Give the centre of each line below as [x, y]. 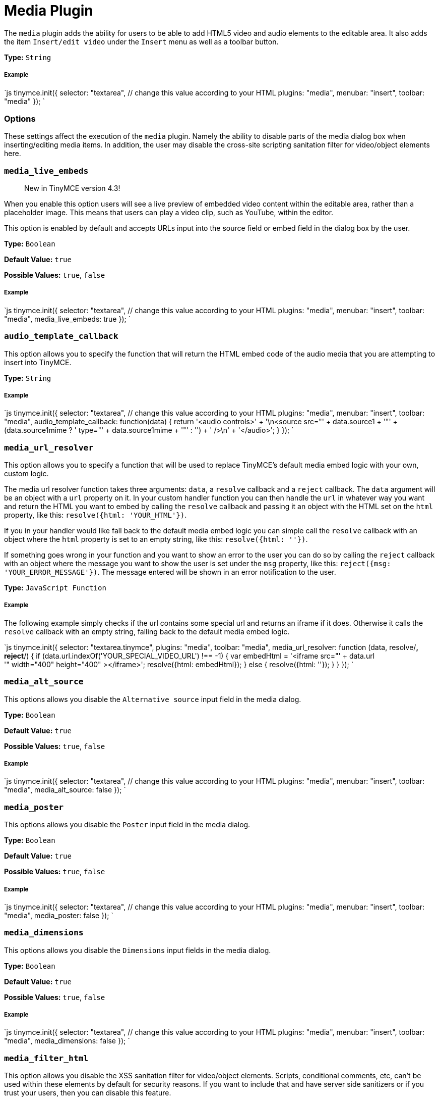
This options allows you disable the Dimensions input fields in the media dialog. [138, 950]
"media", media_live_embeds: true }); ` [68, 319]
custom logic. [26, 474]
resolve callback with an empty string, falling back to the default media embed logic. [147, 631]
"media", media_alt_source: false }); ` [65, 790]
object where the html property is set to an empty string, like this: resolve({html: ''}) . [156, 539]
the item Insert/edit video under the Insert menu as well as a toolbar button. [141, 41]
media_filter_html [46, 1058]
